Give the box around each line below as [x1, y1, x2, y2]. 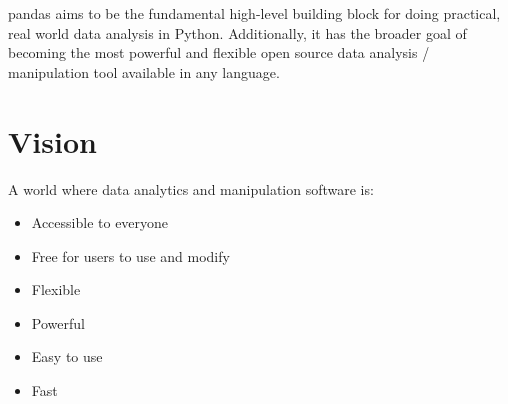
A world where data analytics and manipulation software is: [8, 178, 374, 199]
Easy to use [31, 346, 103, 367]
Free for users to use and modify [31, 245, 230, 266]
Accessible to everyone [31, 212, 169, 233]
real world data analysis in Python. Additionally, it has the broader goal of [8, 22, 467, 43]
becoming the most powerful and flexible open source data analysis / [8, 42, 430, 63]
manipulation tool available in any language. [8, 61, 280, 82]
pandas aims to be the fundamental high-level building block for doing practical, [8, 3, 501, 23]
